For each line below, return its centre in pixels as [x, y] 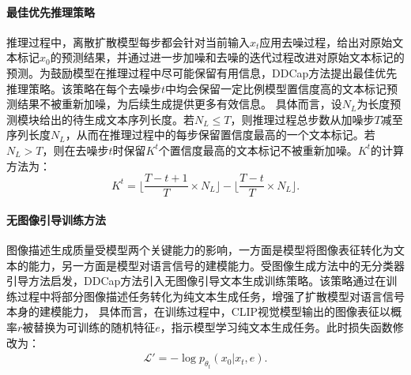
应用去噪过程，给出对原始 [326, 41]
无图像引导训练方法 [56, 219]
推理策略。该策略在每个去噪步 [84, 88]
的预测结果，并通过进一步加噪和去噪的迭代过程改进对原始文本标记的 [227, 57]
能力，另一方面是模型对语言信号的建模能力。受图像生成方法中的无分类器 [216, 265]
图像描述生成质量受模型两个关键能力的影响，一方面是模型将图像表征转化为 [200, 249]
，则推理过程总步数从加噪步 [302, 119]
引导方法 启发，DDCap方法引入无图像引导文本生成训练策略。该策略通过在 [196, 281]
